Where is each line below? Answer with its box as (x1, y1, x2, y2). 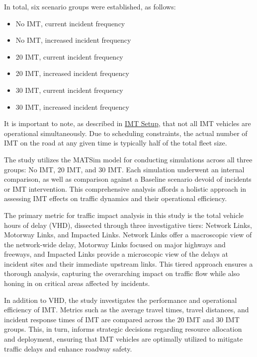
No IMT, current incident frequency (15, 18, 125, 28)
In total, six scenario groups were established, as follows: (4, 1, 176, 11)
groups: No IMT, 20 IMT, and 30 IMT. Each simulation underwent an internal (4, 164, 245, 174)
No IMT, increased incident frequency (15, 35, 131, 45)
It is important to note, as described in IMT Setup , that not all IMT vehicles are (4, 118, 251, 129)
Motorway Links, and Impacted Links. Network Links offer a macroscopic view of (4, 229, 252, 240)
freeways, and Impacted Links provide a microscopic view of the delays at (4, 249, 228, 259)
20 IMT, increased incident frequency (15, 68, 129, 78)
